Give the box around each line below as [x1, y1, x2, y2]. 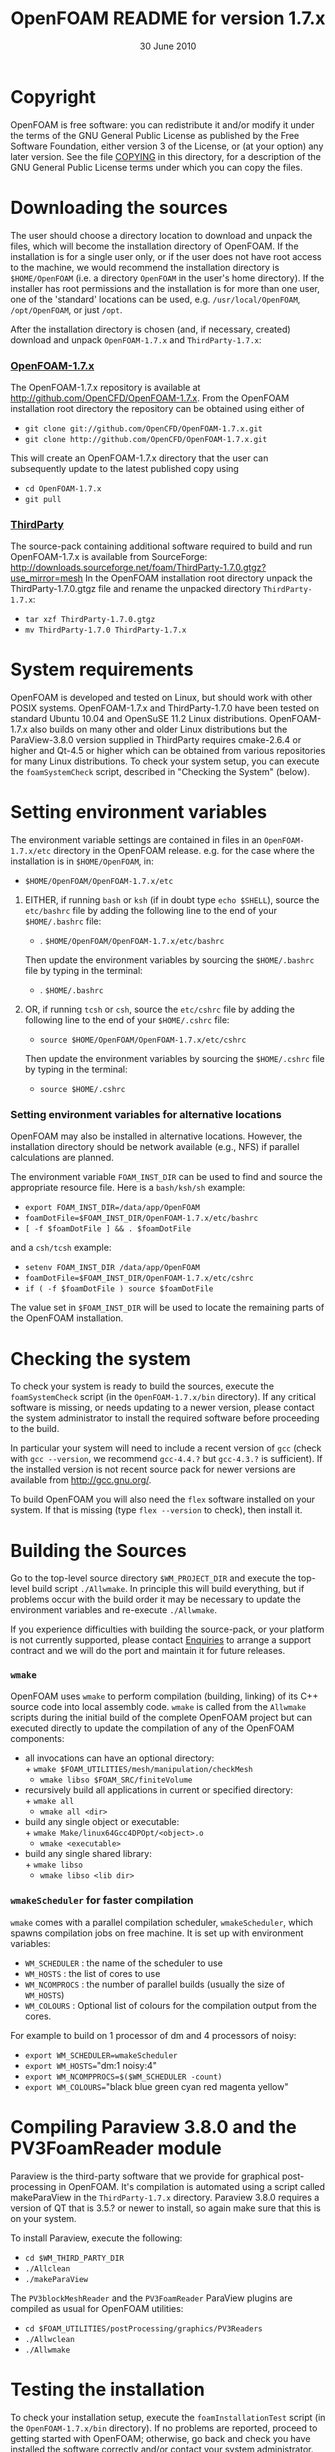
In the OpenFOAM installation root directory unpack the [84, 572, 313, 584]
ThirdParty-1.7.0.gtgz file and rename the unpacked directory [10, 583, 262, 595]
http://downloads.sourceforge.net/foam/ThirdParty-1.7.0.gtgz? [10, 562, 267, 574]
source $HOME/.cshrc [39, 1085, 126, 1095]
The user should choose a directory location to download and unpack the [10, 229, 313, 241]
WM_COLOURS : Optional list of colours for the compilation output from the [24, 1999, 317, 2011]
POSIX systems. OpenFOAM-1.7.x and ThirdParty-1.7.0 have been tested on [10, 702, 320, 714]
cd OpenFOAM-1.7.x [24, 483, 102, 494]
